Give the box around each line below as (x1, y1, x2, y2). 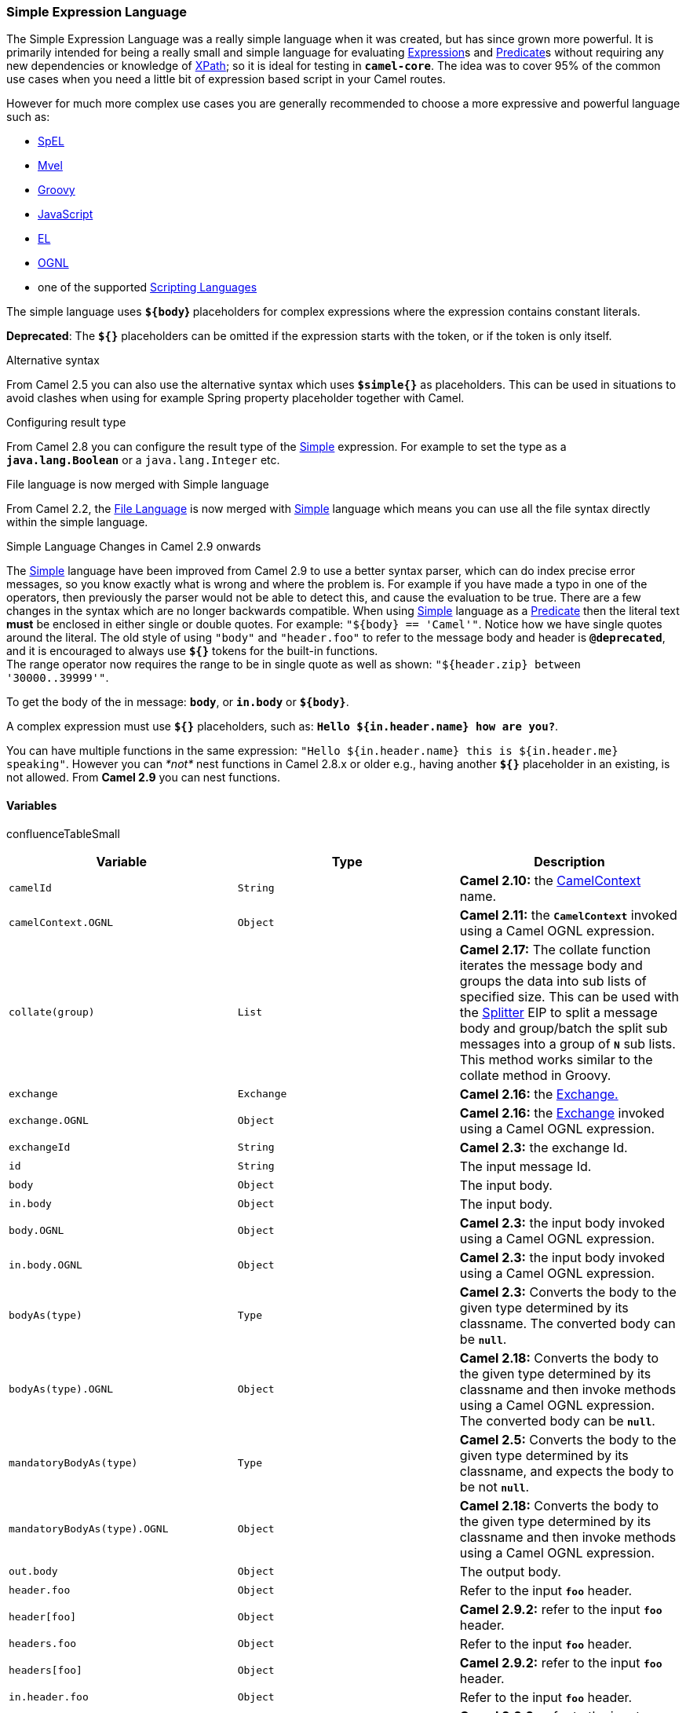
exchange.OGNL (9, 1115, 89, 1127)
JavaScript (38, 207, 93, 221)
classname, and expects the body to (459, 1462, 674, 1479)
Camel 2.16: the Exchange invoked (459, 1104, 665, 1121)
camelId (9, 882, 52, 895)
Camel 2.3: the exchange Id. (459, 1139, 628, 1155)
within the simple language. (6, 515, 148, 529)
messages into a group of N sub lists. (459, 1035, 676, 1052)
